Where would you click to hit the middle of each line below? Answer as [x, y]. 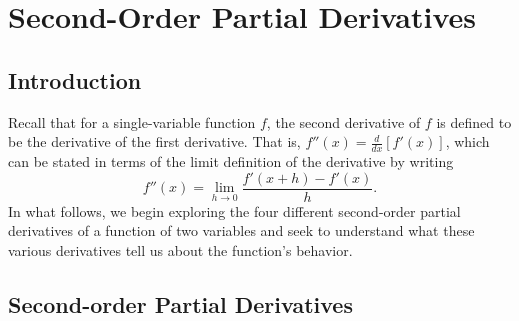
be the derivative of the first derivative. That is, [154, 141]
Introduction [75, 79]
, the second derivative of [343, 121]
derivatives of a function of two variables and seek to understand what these [241, 230]
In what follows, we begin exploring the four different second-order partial [234, 210]
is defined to [474, 121]
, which [467, 141]
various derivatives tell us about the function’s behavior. [180, 249]
